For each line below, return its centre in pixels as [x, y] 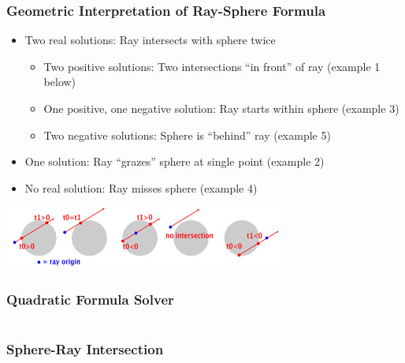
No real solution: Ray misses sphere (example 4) [141, 187]
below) [60, 82]
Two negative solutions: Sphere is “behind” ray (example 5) [187, 135]
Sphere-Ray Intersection [85, 348]
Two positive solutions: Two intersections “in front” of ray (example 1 [212, 66]
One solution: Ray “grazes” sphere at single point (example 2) [175, 161]
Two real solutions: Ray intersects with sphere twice [150, 40]
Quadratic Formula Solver [90, 299]
